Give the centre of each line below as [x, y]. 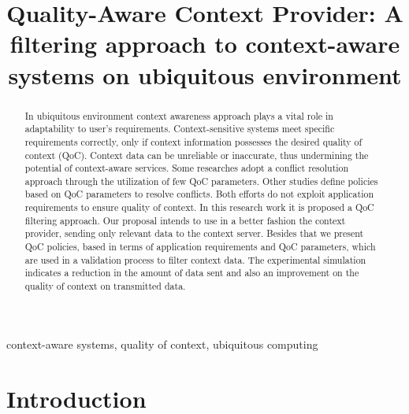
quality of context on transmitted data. [105, 286]
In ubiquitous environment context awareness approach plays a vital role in [179, 115]
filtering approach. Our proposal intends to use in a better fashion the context [185, 220]
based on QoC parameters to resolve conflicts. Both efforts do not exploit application [199, 194]
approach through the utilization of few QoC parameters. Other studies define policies [201, 181]
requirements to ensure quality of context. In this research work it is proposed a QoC [199, 207]
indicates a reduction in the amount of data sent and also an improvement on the [192, 273]
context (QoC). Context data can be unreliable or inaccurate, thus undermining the [197, 155]
